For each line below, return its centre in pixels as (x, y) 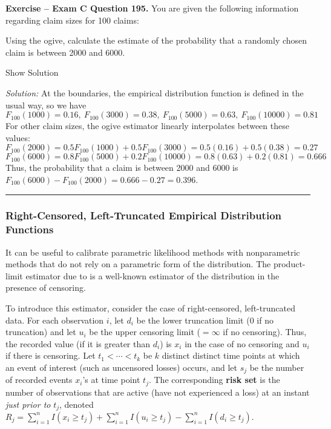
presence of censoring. (46, 288)
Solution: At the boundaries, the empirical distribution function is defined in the (155, 92)
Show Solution (32, 72)
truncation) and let (41, 332)
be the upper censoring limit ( (145, 332)
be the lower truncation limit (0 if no (205, 320)
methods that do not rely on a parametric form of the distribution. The (138, 264)
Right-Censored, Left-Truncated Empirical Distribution (143, 215)
